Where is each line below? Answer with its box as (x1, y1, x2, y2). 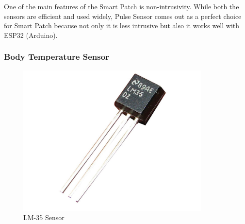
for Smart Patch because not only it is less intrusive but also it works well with (4, 20, 240, 31)
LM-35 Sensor (23, 212, 65, 223)
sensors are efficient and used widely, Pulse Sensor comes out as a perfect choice (4, 11, 242, 21)
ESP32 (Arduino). (4, 30, 58, 40)
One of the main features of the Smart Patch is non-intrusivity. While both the (4, 1, 239, 11)
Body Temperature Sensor (4, 51, 109, 63)
